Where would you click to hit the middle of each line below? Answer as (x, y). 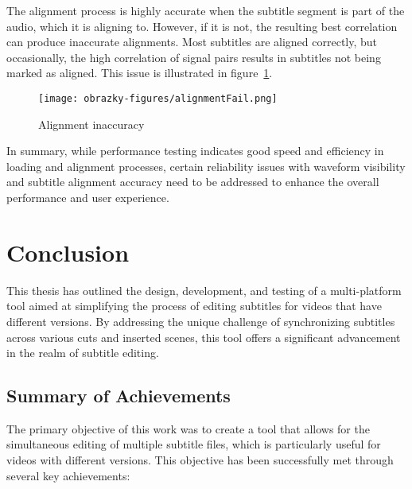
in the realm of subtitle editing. (83, 353)
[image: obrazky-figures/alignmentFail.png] (158, 98)
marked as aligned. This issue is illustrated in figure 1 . (140, 73)
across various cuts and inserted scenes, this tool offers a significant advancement (204, 337)
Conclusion (68, 252)
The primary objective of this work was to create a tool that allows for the (188, 428)
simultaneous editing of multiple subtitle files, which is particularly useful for (194, 444)
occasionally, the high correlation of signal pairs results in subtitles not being (194, 57)
